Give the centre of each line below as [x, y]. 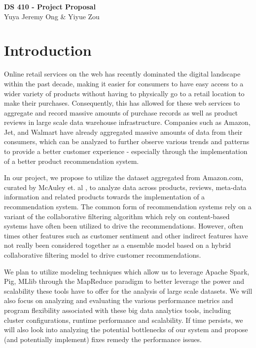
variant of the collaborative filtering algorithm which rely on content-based [117, 216]
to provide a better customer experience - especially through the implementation [126, 151]
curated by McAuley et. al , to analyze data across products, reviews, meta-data [125, 187]
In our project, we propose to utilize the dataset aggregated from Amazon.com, [124, 177]
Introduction [48, 50]
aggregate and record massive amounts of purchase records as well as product [121, 112]
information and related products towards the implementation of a [105, 197]
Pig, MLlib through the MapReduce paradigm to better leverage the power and [124, 281]
